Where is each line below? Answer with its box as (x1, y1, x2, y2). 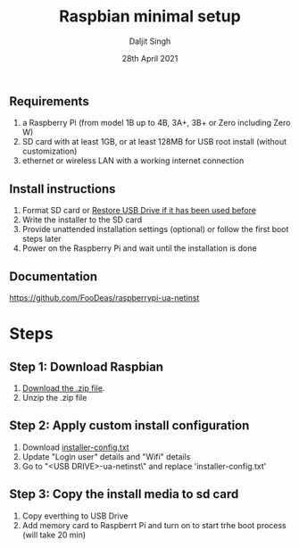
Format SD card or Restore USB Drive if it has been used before (21, 205, 257, 216)
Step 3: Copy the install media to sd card (9, 486, 239, 502)
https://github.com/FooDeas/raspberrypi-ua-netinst (9, 292, 200, 303)
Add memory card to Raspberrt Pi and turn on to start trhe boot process (21, 519, 287, 530)
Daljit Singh (129, 36, 171, 46)
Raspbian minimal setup (59, 6, 241, 27)
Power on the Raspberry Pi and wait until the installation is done (21, 243, 257, 253)
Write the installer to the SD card (21, 214, 143, 225)
